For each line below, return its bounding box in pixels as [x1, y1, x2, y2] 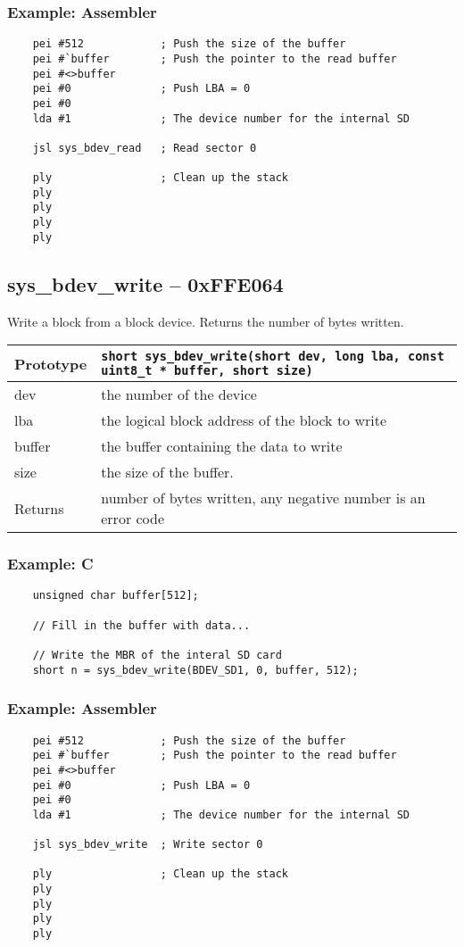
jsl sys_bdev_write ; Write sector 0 [32, 838, 263, 851]
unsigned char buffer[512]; [32, 589, 199, 602]
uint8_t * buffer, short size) [101, 363, 313, 378]
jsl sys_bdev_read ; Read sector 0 [32, 141, 257, 154]
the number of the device [101, 384, 257, 405]
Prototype [14, 353, 87, 374]
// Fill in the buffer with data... [32, 619, 251, 632]
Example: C [7, 552, 94, 575]
